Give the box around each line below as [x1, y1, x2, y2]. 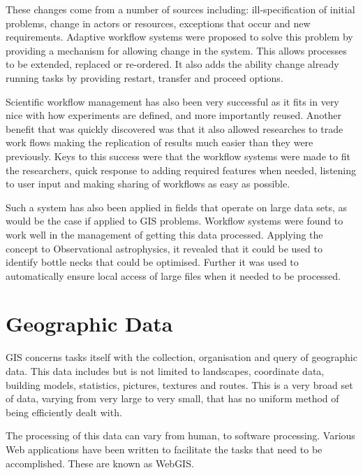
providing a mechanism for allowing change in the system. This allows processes [6, 43, 347, 57]
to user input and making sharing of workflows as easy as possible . [6, 176, 290, 191]
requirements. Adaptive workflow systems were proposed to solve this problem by [6, 29, 353, 44]
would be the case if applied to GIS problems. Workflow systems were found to [6, 213, 343, 228]
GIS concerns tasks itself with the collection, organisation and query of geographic [6, 350, 357, 364]
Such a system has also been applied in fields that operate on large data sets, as [6, 199, 348, 214]
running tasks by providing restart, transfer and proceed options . [6, 70, 283, 85]
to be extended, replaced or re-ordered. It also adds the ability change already [6, 57, 339, 71]
